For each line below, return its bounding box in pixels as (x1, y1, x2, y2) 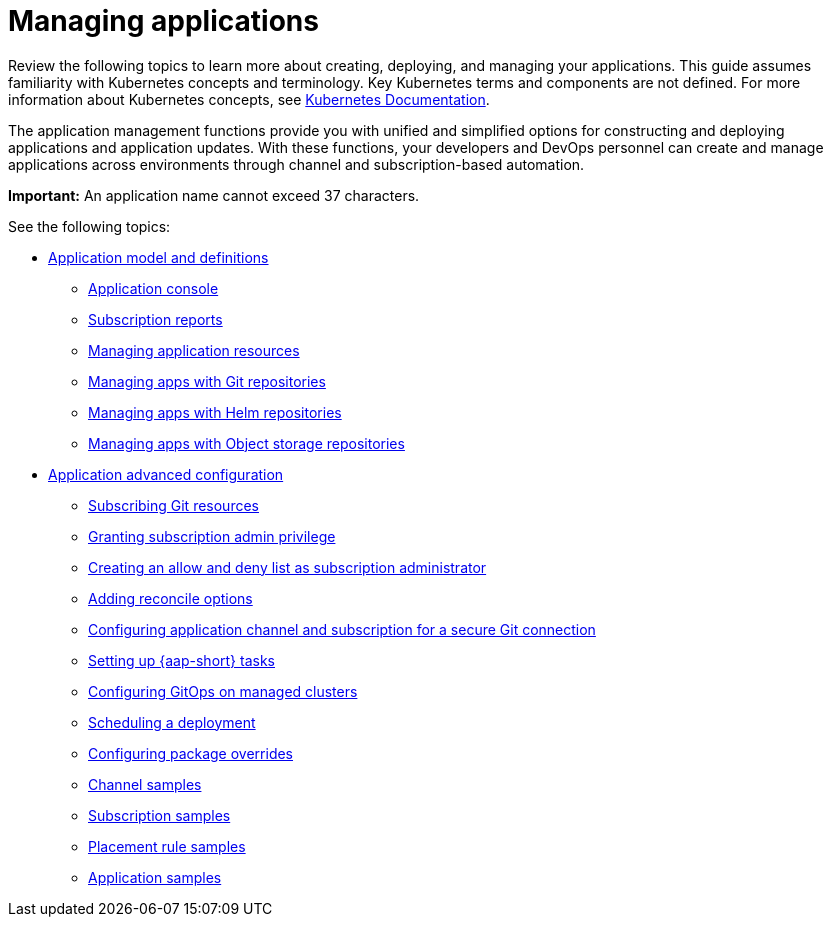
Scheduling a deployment (88, 713, 256, 731)
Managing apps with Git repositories (88, 372, 326, 390)
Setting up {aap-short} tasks (88, 651, 275, 669)
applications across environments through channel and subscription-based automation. (8, 155, 585, 173)
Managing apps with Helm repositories (88, 403, 342, 421)
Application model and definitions (48, 248, 269, 266)
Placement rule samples (88, 837, 246, 855)
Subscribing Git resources (88, 496, 259, 514)
